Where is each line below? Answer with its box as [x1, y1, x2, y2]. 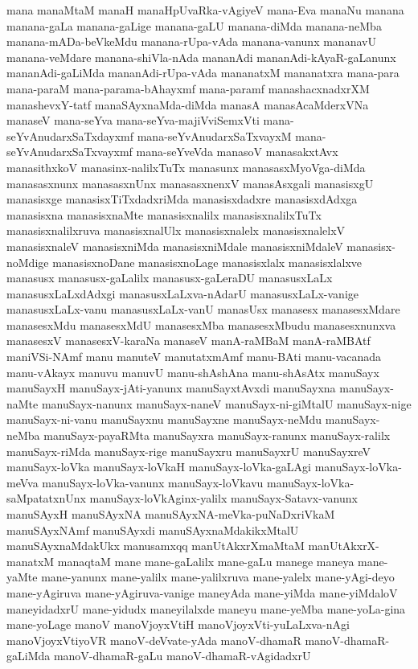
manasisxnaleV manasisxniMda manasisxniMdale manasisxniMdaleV [6, 237, 343, 254]
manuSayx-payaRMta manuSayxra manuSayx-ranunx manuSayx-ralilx [43, 427, 391, 444]
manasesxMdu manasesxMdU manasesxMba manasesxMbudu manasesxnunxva [6, 316, 396, 333]
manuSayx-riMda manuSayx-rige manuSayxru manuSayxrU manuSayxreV [6, 442, 371, 459]
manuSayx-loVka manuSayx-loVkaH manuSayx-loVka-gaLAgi [6, 458, 312, 475]
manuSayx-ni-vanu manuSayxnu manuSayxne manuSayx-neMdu [6, 411, 322, 428]
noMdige [6, 253, 49, 270]
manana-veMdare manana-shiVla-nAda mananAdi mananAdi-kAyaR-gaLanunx [6, 48, 396, 65]
